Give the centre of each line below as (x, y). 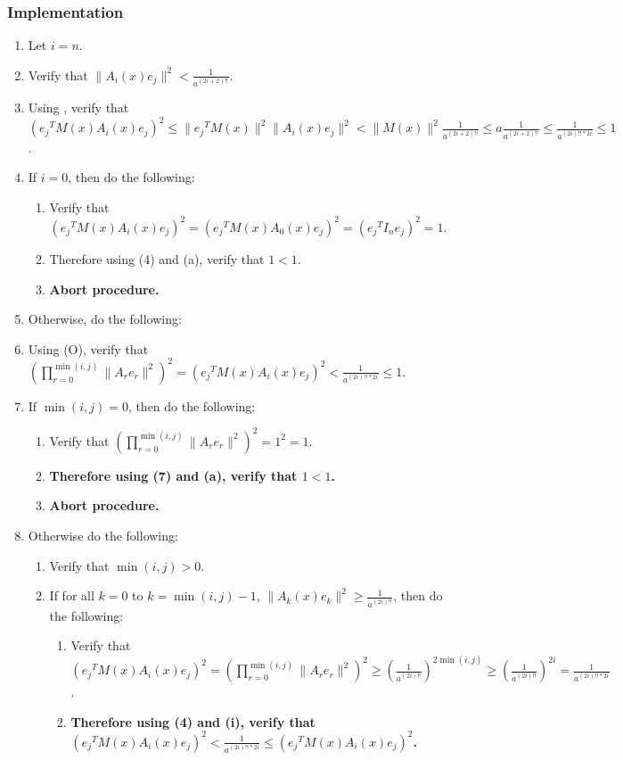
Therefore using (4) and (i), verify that (193, 721)
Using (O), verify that (88, 348)
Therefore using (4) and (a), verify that (157, 258)
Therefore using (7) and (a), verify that (173, 475)
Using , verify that (78, 107)
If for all (72, 595)
